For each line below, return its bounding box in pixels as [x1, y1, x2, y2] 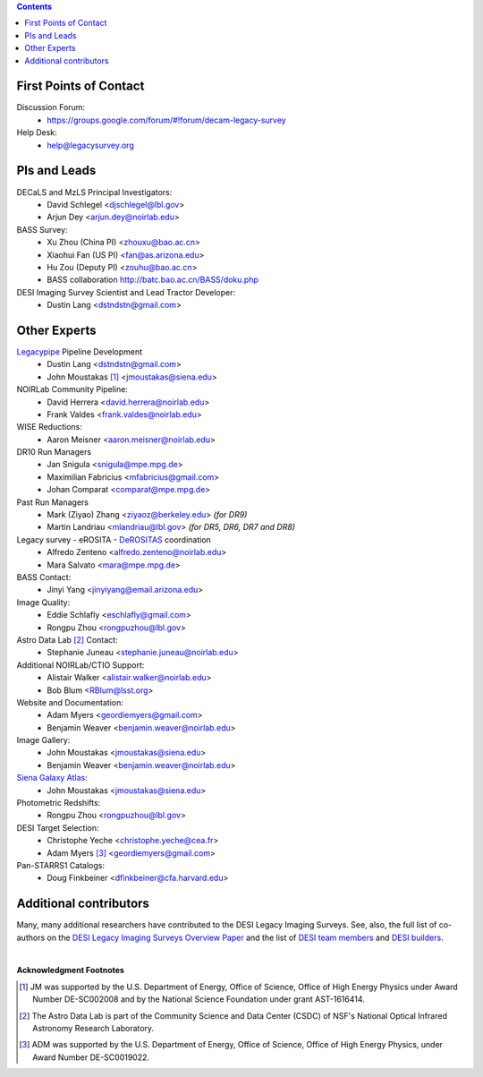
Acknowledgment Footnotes [16, 965, 125, 976]
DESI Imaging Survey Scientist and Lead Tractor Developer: [16, 286, 236, 297]
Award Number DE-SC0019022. [32, 1052, 150, 1063]
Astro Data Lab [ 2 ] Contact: [16, 634, 118, 645]
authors [16, 932, 46, 943]
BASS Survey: [16, 224, 68, 235]
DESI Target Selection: [16, 822, 99, 833]
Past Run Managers [16, 497, 89, 508]
